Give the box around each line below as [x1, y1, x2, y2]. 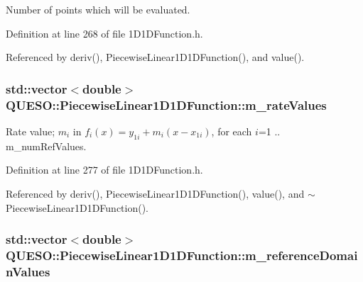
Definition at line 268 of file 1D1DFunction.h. [6, 26, 203, 40]
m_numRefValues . [6, 138, 87, 153]
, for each [211, 123, 252, 138]
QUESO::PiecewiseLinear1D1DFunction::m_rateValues [6, 96, 327, 113]
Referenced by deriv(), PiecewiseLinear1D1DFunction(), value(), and [6, 186, 305, 201]
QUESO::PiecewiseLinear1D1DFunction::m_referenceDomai [6, 246, 358, 264]
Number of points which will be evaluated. [6, 2, 190, 16]
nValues [6, 262, 50, 280]
